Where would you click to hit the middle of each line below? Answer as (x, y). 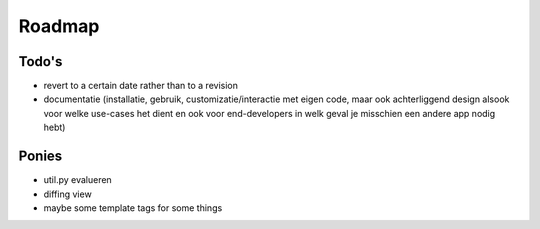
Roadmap (59, 26)
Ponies (40, 156)
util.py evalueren (77, 180)
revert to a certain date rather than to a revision (141, 86)
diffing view (67, 194)
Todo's (40, 61)
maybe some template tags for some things (133, 207)
